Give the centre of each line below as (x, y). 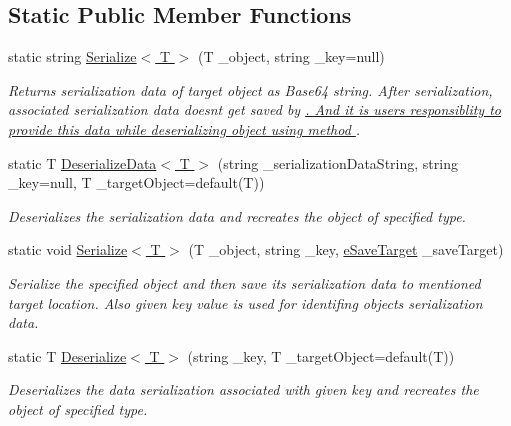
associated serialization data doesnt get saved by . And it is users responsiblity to (254, 109)
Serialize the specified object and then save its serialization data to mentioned (244, 282)
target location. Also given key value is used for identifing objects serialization (245, 302)
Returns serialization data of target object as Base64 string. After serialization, (250, 89)
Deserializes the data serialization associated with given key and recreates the (243, 389)
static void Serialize (68, 249)
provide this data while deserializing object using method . (184, 128)
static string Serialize (72, 56)
